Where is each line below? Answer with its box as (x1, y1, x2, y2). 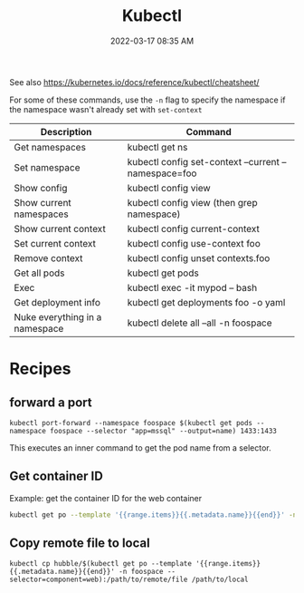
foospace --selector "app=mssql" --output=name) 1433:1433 (49, 426, 278, 435)
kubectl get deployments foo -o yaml (127, 296, 286, 308)
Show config (14, 181, 68, 194)
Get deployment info (14, 296, 101, 308)
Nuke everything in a (14, 310, 102, 323)
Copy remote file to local (9, 536, 151, 551)
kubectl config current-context (127, 222, 260, 235)
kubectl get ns (127, 141, 188, 153)
